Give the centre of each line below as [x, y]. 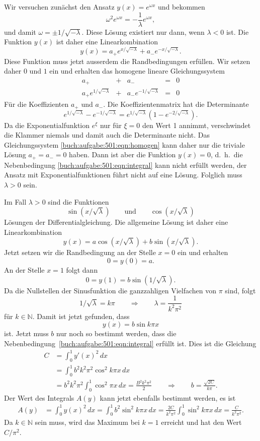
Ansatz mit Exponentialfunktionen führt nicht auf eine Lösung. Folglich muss [123, 175]
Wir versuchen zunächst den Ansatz [59, 7]
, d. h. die [227, 154]
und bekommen [181, 7]
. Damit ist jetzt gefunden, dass [81, 316]
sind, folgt [240, 290]
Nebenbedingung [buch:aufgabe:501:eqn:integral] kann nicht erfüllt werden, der [125, 165]
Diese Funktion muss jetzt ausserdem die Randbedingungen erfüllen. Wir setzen [127, 61]
